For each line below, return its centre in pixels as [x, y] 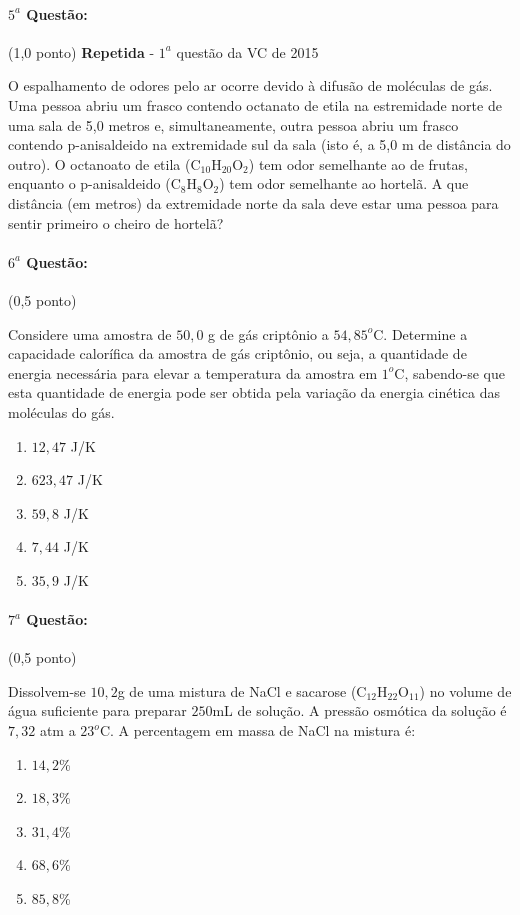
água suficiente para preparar [97, 710]
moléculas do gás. [61, 411]
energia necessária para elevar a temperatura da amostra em [193, 372]
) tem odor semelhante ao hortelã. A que [344, 183]
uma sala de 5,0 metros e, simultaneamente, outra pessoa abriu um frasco [233, 124]
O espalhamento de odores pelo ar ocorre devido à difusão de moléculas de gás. [250, 85]
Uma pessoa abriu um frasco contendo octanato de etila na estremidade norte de [255, 104]
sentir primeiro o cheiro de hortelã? [116, 222]
